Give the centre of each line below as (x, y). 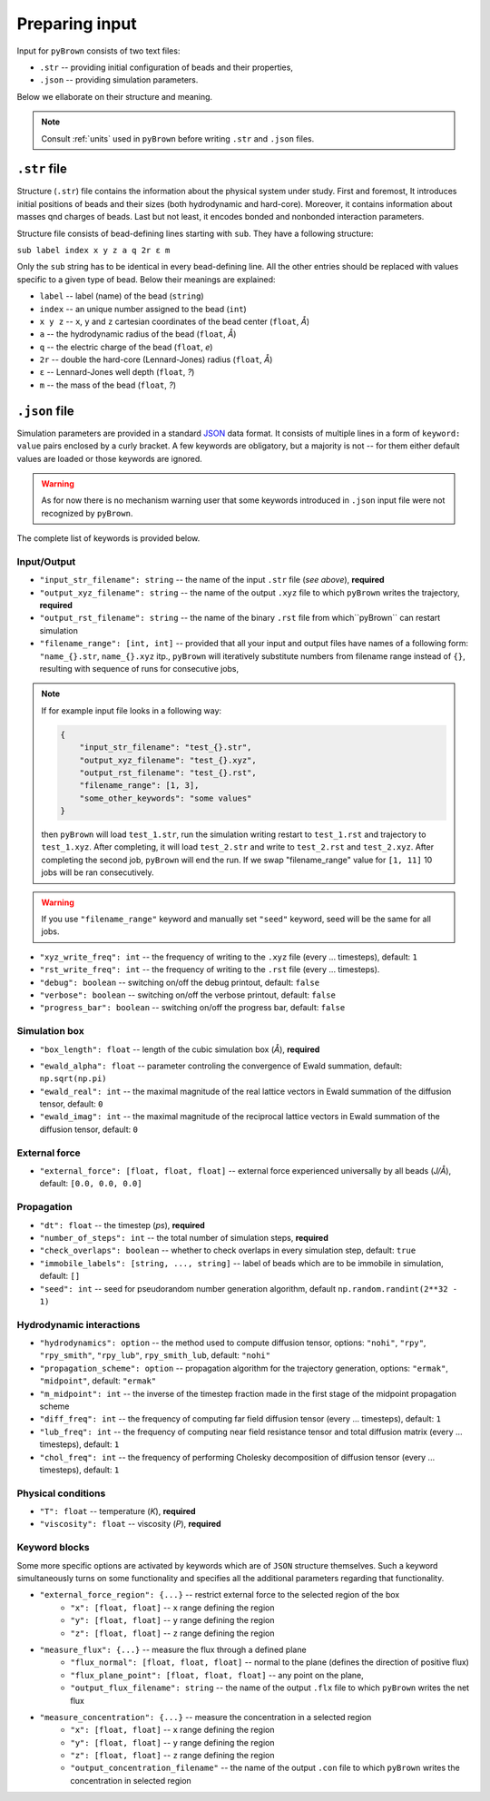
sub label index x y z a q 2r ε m (93, 250)
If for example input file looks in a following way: (132, 710)
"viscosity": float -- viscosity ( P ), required (130, 1524)
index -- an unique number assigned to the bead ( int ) (143, 309)
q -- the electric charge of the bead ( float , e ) (126, 347)
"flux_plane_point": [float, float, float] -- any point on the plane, (217, 1675)
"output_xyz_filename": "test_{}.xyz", (168, 760)
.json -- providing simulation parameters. (119, 80)
